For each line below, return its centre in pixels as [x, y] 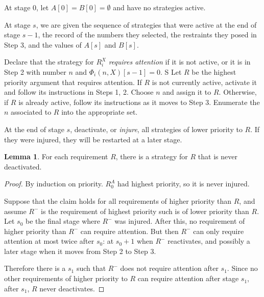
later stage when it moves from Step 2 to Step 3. [80, 251]
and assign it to [187, 92]
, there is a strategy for [152, 156]
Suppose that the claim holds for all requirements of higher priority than [118, 200]
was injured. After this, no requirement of [180, 221]
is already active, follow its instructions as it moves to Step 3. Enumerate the [139, 102]
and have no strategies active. [159, 7]
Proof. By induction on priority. [54, 184]
